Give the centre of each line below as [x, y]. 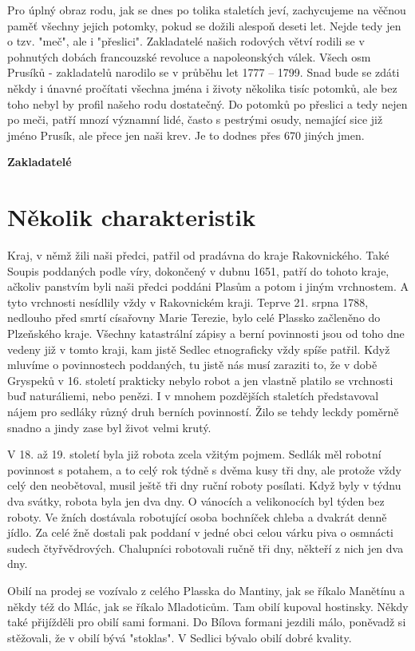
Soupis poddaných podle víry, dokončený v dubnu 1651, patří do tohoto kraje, [198, 270]
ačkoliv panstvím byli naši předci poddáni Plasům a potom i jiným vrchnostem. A [208, 286]
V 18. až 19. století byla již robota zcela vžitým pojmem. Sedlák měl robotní [194, 454]
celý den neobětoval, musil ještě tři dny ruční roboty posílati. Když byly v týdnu [204, 485]
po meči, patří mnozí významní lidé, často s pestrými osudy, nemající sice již [195, 119]
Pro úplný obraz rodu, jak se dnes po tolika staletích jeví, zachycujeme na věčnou [207, 10]
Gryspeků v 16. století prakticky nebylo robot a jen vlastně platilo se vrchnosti [200, 380]
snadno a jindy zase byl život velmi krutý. [109, 427]
